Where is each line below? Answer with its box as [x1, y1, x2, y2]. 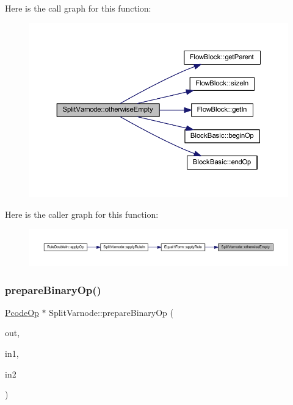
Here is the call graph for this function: [5, 2, 151, 14]
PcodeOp [5, 306, 39, 318]
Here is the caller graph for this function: [5, 207, 159, 220]
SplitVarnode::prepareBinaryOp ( [49, 306, 173, 318]
